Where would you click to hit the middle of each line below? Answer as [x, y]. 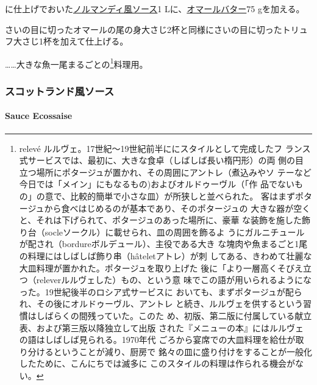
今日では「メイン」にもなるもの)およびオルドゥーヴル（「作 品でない [157, 184]
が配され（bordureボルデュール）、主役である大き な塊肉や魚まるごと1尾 [163, 244]
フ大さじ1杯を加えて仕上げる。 [67, 41]
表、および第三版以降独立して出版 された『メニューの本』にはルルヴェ [162, 327]
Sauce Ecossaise [39, 116]
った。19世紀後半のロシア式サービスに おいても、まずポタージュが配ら [161, 291]
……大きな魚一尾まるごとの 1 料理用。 [77, 63]
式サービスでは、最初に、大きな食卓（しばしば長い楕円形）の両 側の [157, 160]
